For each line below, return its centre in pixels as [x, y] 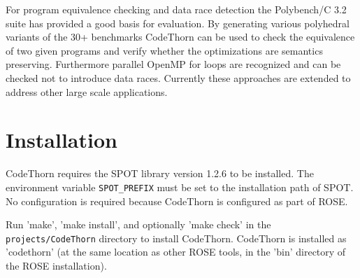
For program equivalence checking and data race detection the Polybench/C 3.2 [176, 9]
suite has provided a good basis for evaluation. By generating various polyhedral [178, 23]
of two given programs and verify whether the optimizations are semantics [164, 50]
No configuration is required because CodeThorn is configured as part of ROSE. [177, 201]
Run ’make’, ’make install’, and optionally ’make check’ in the [138, 224]
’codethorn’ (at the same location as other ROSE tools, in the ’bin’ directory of [176, 252]
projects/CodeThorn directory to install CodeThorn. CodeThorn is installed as [176, 238]
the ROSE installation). [56, 265]
